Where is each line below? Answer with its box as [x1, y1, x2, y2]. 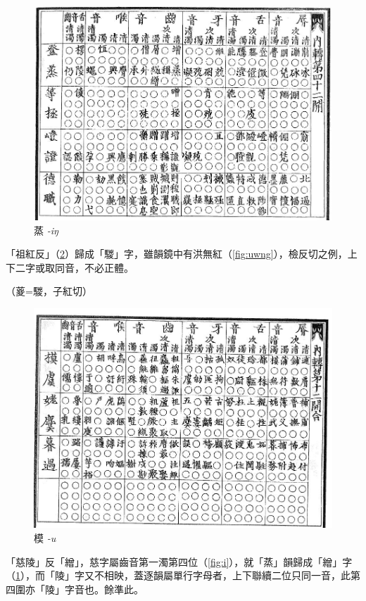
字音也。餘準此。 [64, 581, 144, 596]
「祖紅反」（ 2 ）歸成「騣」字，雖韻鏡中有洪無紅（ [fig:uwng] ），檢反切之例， [6, 246, 348, 261]
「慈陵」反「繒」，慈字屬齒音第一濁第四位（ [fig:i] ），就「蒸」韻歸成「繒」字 [6, 554, 353, 569]
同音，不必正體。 [54, 260, 134, 274]
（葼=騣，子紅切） [6, 284, 92, 298]
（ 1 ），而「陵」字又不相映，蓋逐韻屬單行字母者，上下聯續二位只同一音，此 [6, 568, 351, 583]
